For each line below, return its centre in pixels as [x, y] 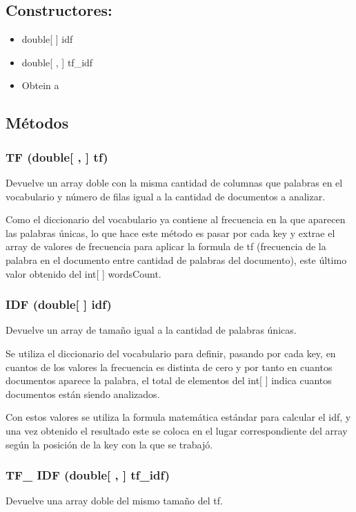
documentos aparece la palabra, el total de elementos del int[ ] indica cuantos [169, 380]
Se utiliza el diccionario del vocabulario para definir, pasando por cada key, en [171, 353]
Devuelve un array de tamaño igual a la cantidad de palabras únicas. [151, 330]
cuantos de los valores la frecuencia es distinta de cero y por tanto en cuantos [169, 367]
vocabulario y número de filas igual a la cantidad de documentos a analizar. [166, 196]
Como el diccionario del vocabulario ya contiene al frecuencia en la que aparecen [176, 219]
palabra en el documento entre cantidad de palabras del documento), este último [176, 259]
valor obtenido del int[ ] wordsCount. [83, 273]
